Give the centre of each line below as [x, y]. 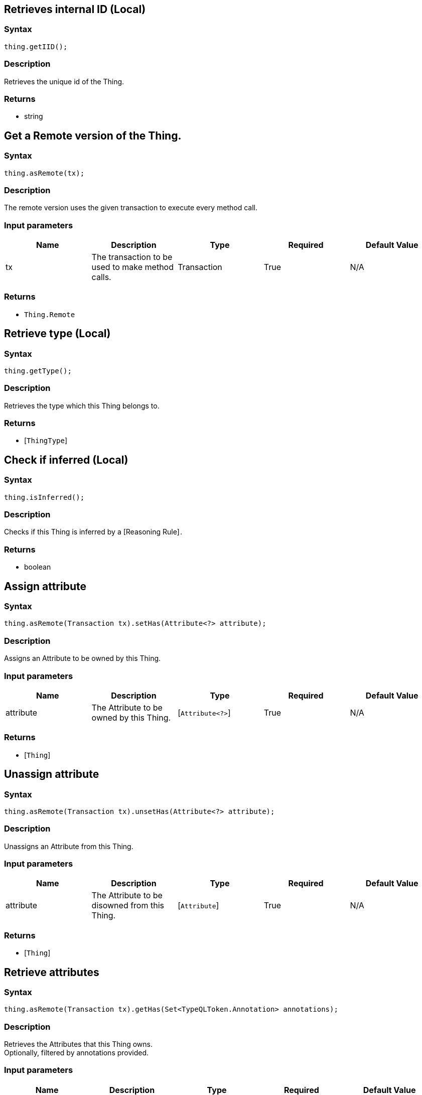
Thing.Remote [50, 314]
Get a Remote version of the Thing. [93, 135]
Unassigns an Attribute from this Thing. [69, 846]
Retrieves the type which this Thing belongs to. [82, 405]
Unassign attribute [52, 774]
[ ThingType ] [46, 441]
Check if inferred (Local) [66, 460]
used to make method [132, 267]
